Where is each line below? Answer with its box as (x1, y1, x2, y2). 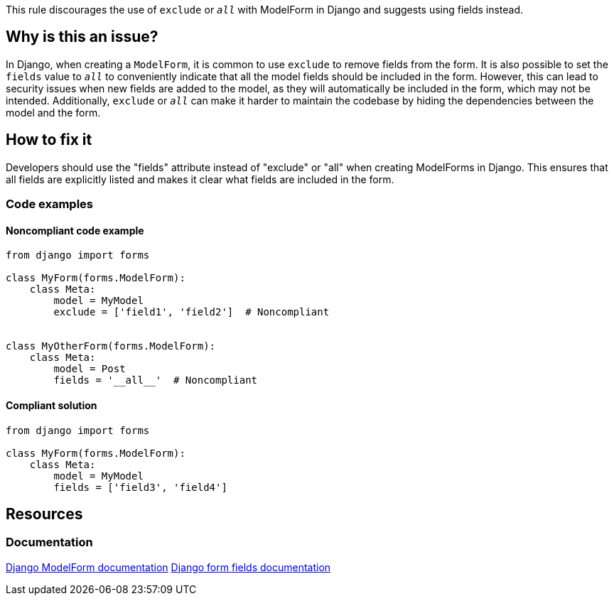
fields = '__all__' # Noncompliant (53, 374, 258, 386)
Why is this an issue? (6, 28, 158, 46)
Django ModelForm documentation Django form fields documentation (6, 561, 331, 573)
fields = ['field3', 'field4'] (53, 481, 227, 493)
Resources (6, 504, 83, 523)
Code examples (6, 197, 94, 212)
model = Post (53, 363, 126, 375)
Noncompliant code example (6, 224, 144, 237)
